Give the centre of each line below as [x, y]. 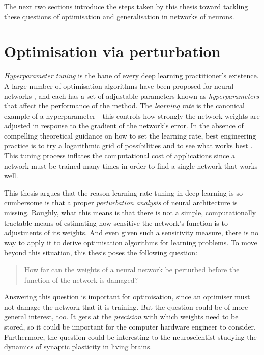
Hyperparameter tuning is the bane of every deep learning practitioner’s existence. [131, 76]
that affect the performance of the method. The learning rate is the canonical [124, 106]
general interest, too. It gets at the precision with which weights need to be [121, 317]
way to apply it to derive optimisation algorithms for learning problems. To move [131, 242]
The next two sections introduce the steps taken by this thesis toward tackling [126, 6]
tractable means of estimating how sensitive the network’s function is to [116, 222]
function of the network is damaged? [81, 279]
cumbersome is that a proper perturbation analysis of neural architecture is [121, 202]
